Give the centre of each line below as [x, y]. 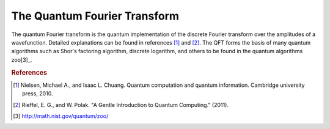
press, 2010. [38, 94]
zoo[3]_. [22, 60]
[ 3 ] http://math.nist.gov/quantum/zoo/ [61, 116]
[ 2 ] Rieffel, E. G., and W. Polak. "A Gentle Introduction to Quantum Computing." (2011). [121, 105]
